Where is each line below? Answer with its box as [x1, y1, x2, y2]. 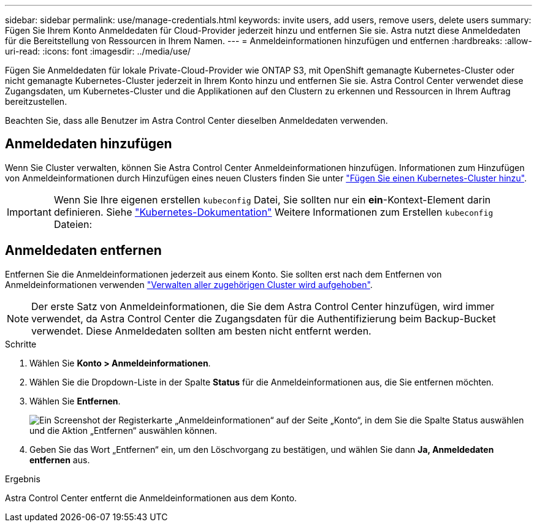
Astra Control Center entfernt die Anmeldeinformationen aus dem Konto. [5, 492, 297, 503]
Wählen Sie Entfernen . [29, 395, 121, 406]
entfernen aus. [29, 454, 90, 465]
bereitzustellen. [5, 96, 67, 107]
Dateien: [53, 218, 93, 230]
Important [7, 205, 51, 218]
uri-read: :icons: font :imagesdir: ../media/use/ [5, 46, 191, 56]
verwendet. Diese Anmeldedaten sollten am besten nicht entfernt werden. [31, 324, 371, 337]
